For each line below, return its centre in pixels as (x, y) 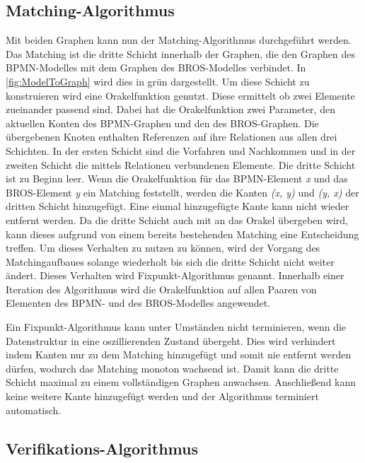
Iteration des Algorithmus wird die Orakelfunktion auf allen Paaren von (161, 289)
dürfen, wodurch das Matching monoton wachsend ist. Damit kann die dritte (172, 368)
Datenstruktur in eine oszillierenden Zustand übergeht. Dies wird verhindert (171, 340)
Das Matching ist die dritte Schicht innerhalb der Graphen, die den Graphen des (180, 53)
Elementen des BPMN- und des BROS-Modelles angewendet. (138, 303)
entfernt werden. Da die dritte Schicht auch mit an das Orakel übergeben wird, (177, 219)
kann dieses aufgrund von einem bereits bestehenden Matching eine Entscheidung (182, 234)
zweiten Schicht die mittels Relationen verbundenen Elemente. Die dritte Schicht (181, 164)
